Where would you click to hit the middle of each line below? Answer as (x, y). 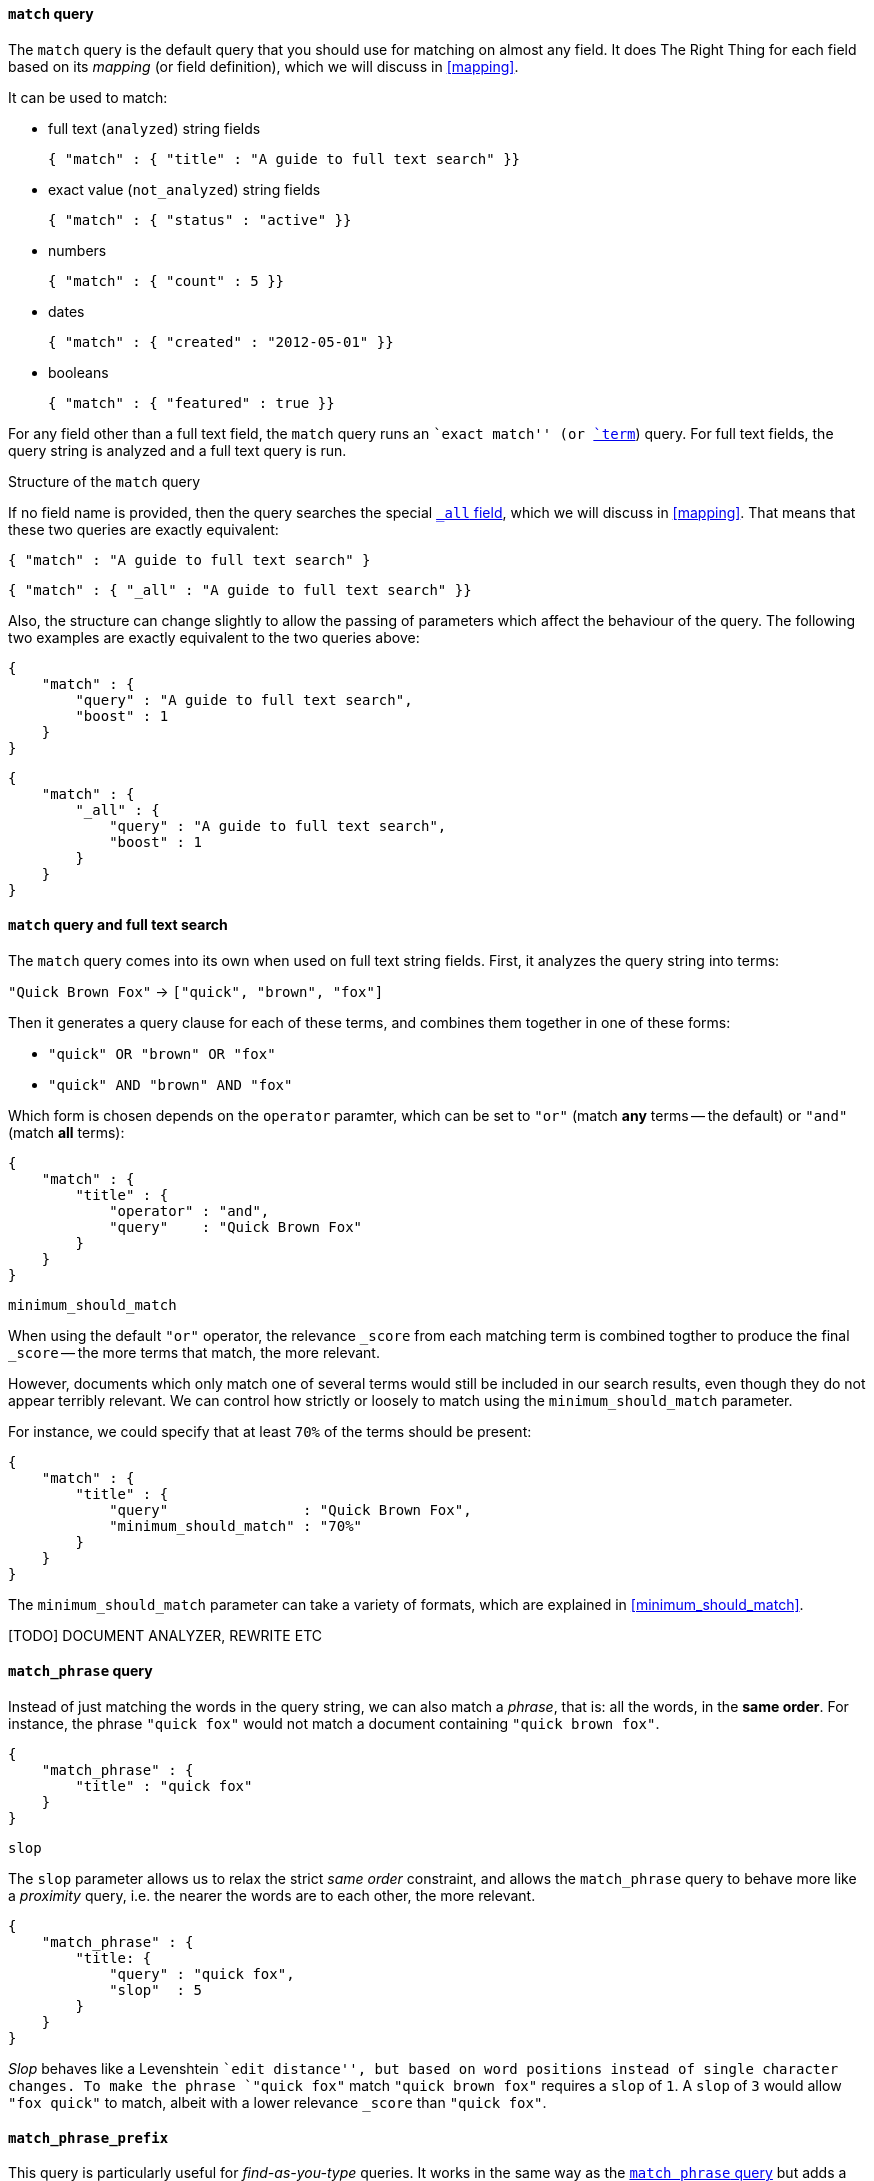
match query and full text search (118, 925)
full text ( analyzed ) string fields (154, 128)
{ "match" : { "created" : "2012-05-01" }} (221, 341)
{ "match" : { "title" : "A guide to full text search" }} (284, 158)
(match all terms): (66, 1132)
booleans (78, 372)
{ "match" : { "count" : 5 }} (166, 280)
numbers (77, 250)
